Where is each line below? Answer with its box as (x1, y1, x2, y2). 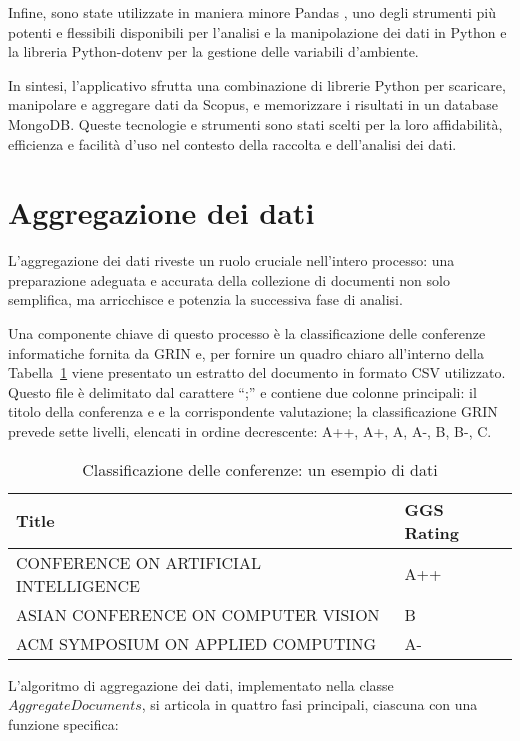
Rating (404, 520, 459, 544)
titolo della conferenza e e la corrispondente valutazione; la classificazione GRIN (8, 401, 498, 422)
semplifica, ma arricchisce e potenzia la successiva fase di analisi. (8, 289, 403, 310)
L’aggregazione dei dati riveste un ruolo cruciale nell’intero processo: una (8, 250, 455, 271)
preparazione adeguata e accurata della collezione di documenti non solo (8, 269, 450, 290)
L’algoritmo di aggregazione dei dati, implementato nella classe (8, 674, 394, 695)
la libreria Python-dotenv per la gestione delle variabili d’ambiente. (8, 41, 419, 62)
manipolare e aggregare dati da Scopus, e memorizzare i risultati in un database (8, 94, 499, 115)
